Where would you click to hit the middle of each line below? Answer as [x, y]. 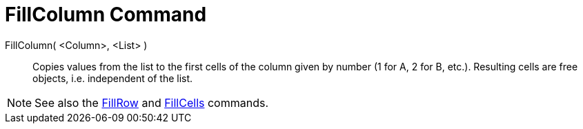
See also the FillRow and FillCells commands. [152, 102]
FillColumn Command [106, 14]
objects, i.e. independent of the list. [113, 78]
